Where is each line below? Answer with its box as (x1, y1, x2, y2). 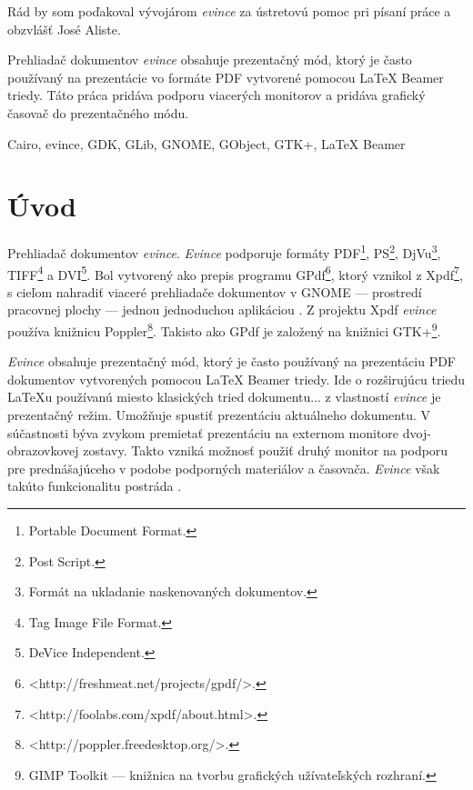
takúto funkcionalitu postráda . (7, 476, 182, 495)
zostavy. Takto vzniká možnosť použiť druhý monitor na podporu (83, 441, 448, 460)
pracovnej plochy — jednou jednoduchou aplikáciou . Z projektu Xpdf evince (7, 300, 437, 319)
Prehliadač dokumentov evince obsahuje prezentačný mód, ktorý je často (7, 50, 412, 69)
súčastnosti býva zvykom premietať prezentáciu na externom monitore (7, 423, 399, 442)
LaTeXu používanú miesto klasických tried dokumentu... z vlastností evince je (7, 387, 441, 406)
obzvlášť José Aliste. (7, 19, 121, 38)
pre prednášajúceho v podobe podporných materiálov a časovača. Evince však (7, 458, 440, 477)
